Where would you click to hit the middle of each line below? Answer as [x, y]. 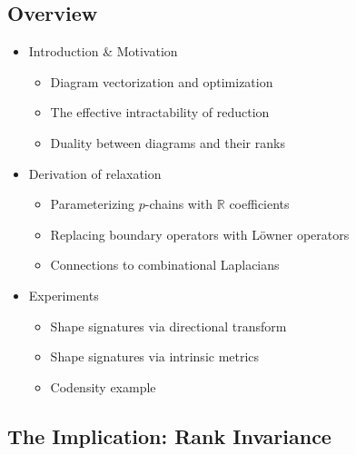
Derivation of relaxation [95, 173]
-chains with [179, 204]
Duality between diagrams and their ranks [168, 142]
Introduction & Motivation [103, 51]
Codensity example [103, 386]
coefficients [259, 204]
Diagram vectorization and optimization [162, 81]
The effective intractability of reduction [160, 112]
